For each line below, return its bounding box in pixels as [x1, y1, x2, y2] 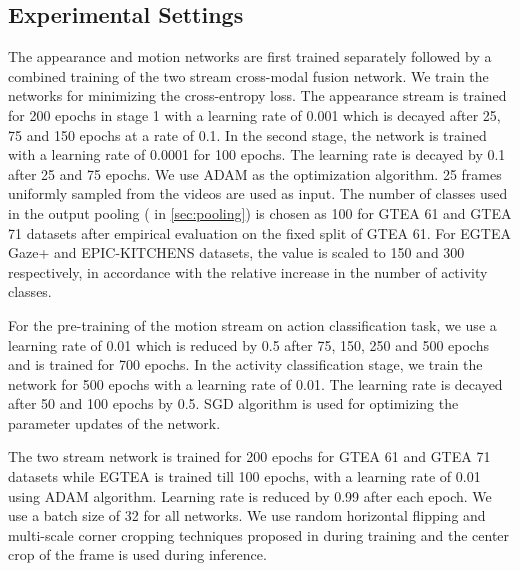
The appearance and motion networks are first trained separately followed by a [8, 46, 492, 67]
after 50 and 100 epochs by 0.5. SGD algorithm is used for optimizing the [8, 393, 459, 414]
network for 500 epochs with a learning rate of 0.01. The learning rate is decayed [8, 373, 503, 394]
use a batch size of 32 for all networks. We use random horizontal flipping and [8, 505, 486, 526]
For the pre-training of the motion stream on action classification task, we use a [8, 314, 497, 335]
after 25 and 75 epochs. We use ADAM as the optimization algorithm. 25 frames [8, 163, 502, 184]
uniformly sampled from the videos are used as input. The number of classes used [8, 183, 508, 204]
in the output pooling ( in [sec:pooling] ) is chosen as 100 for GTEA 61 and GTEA [8, 202, 512, 223]
